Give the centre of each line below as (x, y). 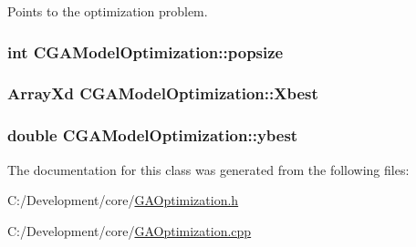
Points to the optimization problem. (108, 11)
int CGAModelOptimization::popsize (146, 51)
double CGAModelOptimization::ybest (153, 135)
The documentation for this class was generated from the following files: (208, 169)
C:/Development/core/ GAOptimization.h (123, 200)
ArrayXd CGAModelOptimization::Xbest (163, 93)
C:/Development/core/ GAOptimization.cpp (130, 230)
